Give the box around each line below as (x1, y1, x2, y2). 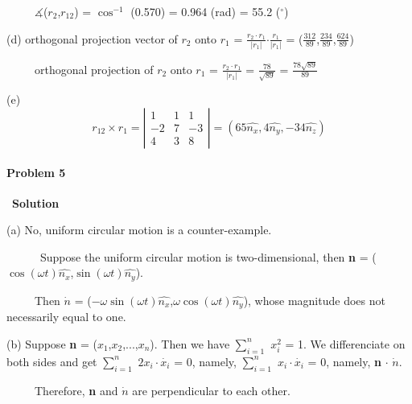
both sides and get (6, 352, 97, 369)
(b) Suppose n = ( (6, 335, 97, 352)
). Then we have (150, 335, 230, 352)
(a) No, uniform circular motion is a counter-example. (6, 221, 272, 238)
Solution (12, 194, 60, 211)
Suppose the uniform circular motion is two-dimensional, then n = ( (39, 248, 377, 265)
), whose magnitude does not (243, 291, 385, 308)
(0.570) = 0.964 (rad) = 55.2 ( (130, 3, 281, 19)
